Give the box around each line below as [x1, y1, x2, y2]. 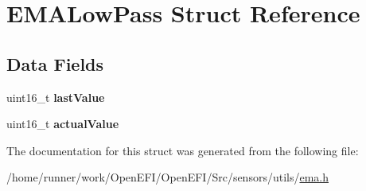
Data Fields [6, 51, 104, 76]
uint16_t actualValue [6, 115, 119, 132]
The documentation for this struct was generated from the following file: [6, 142, 359, 158]
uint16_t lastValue [6, 88, 105, 105]
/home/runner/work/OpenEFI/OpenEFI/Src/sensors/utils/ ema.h [6, 169, 329, 185]
